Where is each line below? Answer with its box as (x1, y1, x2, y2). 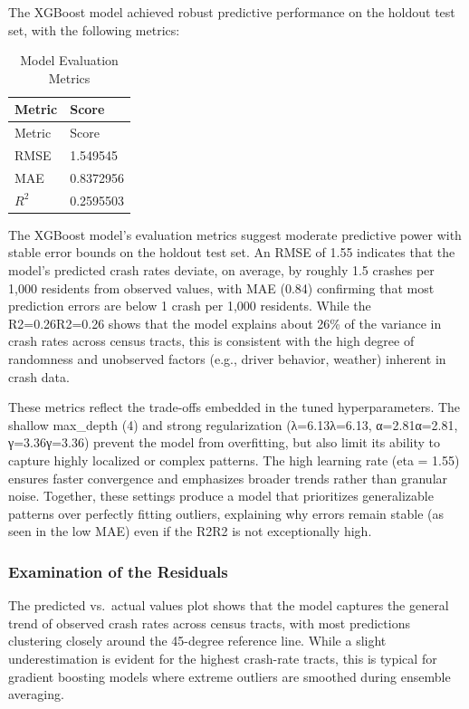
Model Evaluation (20, 51, 119, 70)
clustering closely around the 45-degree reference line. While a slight (8, 631, 387, 650)
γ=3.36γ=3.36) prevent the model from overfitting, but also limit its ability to (8, 433, 441, 452)
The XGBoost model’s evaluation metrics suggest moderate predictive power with (8, 225, 462, 244)
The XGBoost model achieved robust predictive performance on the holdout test (8, 3, 455, 21)
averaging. (8, 685, 64, 704)
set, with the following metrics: (8, 20, 180, 39)
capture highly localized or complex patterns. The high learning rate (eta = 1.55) (8, 450, 460, 469)
